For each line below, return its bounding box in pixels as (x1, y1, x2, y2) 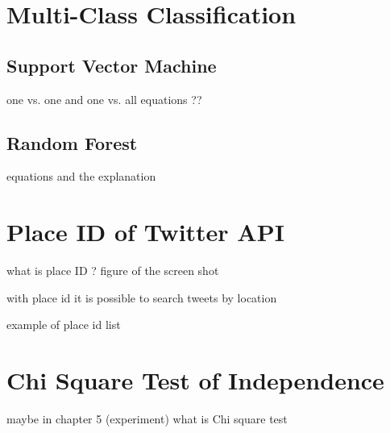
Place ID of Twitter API (6, 215, 284, 248)
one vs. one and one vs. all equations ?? (6, 90, 202, 107)
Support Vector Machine (6, 52, 217, 77)
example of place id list (6, 316, 121, 333)
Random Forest (6, 130, 138, 155)
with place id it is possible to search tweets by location (6, 289, 277, 306)
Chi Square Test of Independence (6, 364, 384, 397)
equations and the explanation (6, 168, 156, 185)
